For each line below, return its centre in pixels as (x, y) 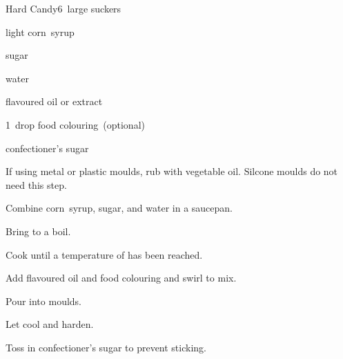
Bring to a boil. (38, 231)
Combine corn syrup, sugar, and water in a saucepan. (119, 208)
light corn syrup (40, 31)
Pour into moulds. (43, 301)
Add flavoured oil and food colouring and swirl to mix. (121, 278)
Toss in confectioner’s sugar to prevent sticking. (106, 347)
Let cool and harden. (50, 324)
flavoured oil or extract (54, 101)
